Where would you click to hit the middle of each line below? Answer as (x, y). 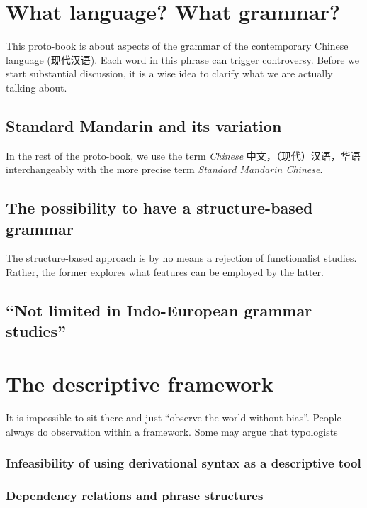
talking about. (36, 87)
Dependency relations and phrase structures (135, 495)
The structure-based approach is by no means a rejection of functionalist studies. (181, 258)
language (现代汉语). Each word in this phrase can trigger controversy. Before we (183, 59)
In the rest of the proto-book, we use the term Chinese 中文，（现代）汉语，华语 (183, 155)
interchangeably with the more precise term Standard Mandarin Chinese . (164, 169)
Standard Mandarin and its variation (144, 125)
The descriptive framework (140, 383)
